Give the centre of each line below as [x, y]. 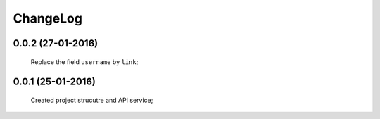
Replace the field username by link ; [84, 62]
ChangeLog [47, 18]
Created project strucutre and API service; [92, 100]
